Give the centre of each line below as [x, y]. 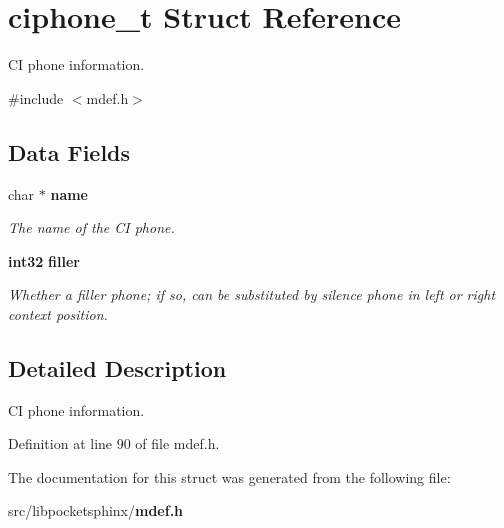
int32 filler [44, 260]
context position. [58, 313]
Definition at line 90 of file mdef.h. [114, 443]
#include [36, 97]
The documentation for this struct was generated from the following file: [229, 476]
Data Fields [69, 151]
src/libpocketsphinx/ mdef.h [96, 510]
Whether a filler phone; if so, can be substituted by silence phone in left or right [252, 294]
